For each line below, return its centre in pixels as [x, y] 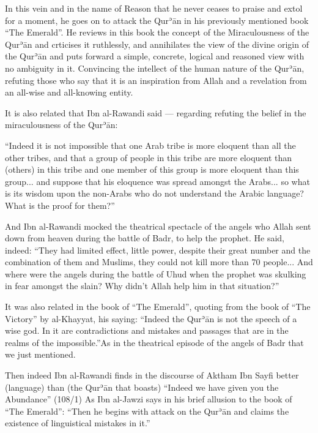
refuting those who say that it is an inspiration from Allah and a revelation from [156, 80]
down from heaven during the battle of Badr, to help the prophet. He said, [145, 238]
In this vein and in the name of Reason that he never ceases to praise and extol [154, 8]
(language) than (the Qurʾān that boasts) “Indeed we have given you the [142, 387]
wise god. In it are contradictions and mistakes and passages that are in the [147, 330]
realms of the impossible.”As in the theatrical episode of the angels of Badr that [154, 342]
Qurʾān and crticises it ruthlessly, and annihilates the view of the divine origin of [157, 44]
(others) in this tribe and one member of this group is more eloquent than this [152, 169]
